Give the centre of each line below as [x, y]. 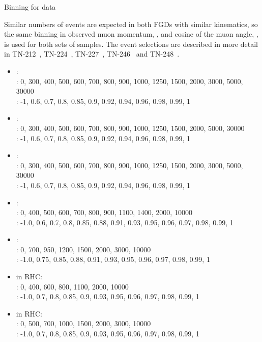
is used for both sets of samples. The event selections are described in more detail [131, 44]
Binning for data [30, 7]
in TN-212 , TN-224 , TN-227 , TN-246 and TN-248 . [92, 54]
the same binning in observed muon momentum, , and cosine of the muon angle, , [131, 34]
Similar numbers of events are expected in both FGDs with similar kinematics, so [131, 24]
